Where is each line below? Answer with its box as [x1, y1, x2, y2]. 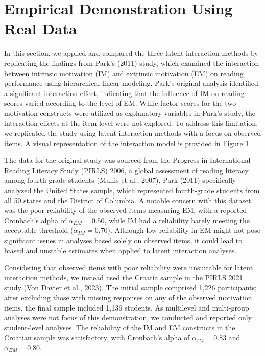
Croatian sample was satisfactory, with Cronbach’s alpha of [4, 332, 190, 343]
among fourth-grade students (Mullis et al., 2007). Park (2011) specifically [4, 175, 236, 185]
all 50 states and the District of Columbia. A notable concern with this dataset [4, 195, 251, 205]
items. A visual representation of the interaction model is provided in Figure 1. [4, 137, 251, 148]
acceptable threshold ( [4, 225, 74, 235]
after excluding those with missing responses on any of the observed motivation [4, 292, 252, 302]
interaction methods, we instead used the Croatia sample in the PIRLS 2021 [4, 272, 243, 282]
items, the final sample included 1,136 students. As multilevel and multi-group [4, 302, 249, 313]
